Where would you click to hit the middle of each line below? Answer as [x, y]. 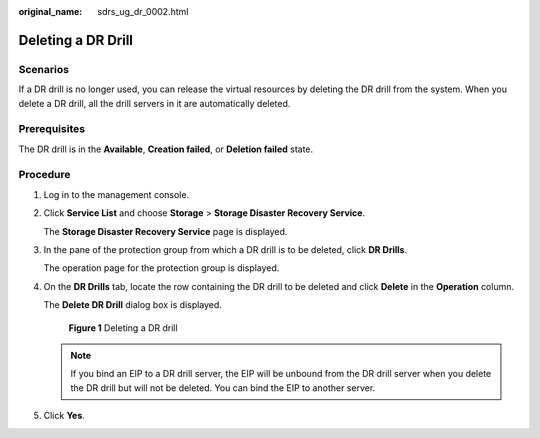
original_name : [50, 11]
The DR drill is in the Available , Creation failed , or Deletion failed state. [166, 149]
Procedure [44, 175]
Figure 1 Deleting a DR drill [123, 327]
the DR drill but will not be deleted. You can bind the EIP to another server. [223, 387]
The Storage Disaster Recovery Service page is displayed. [165, 231]
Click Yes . [64, 416]
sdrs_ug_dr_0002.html [143, 11]
